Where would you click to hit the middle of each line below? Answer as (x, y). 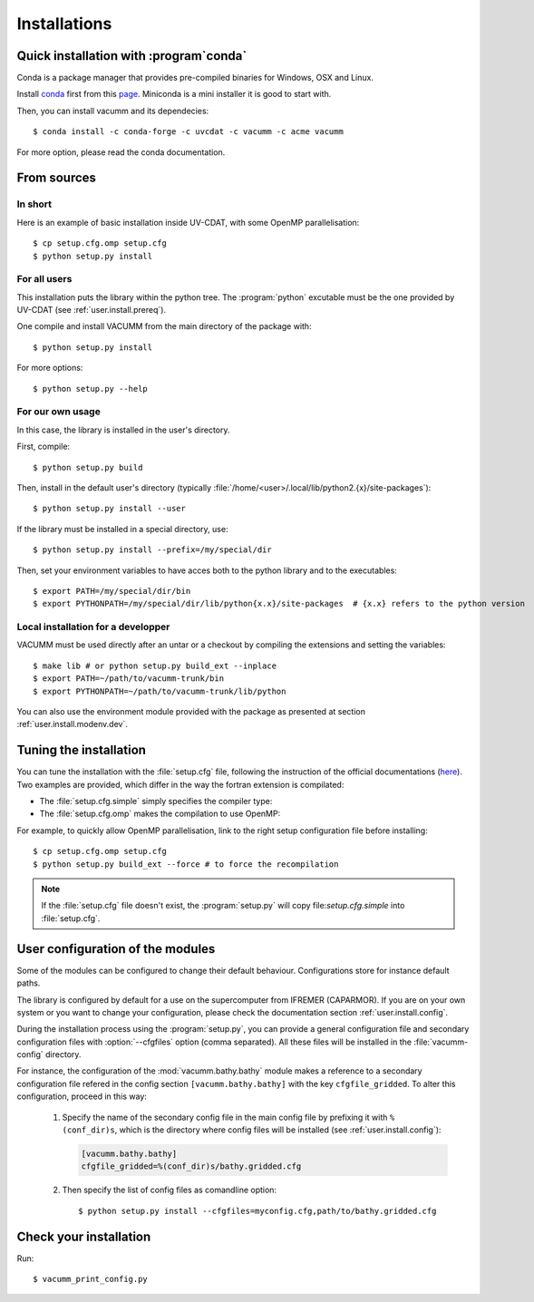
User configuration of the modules (116, 949)
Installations (64, 24)
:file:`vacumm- (441, 1042)
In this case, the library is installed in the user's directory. (123, 430)
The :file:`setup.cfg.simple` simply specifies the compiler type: (156, 802)
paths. (29, 983)
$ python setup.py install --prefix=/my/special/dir (152, 550)
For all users (44, 279)
